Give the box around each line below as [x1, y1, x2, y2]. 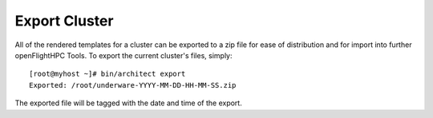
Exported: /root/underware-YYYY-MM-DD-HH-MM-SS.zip [29, 81, 237, 89]
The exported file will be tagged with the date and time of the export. [14, 98, 242, 108]
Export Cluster [14, 12, 114, 29]
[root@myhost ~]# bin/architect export [29, 69, 186, 79]
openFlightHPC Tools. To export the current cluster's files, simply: [14, 50, 233, 60]
